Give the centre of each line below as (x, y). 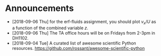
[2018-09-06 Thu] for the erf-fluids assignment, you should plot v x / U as (84, 22)
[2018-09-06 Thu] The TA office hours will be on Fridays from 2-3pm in (83, 33)
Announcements (40, 8)
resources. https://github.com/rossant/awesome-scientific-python (78, 48)
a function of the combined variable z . (50, 28)
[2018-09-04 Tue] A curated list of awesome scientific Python (74, 43)
